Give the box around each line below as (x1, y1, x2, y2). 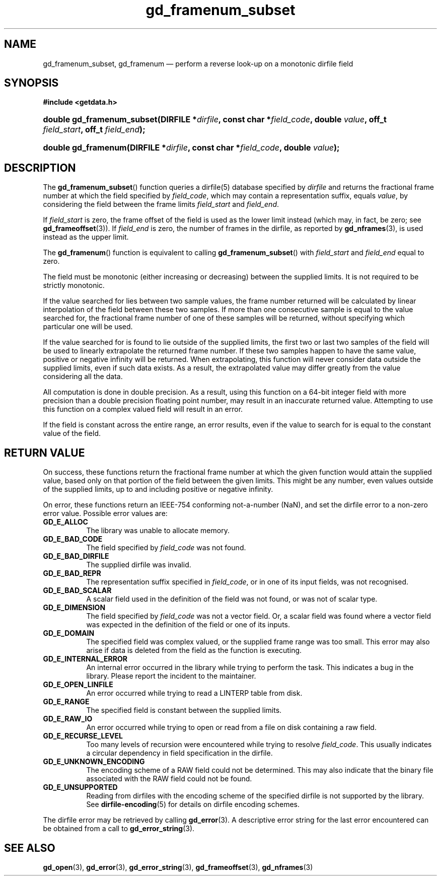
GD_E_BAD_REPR (43, 569, 101, 578)
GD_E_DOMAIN (43, 629, 95, 638)
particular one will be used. (43, 322, 133, 331)
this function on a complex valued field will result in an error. (43, 405, 243, 414)
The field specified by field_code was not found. (86, 543, 246, 552)
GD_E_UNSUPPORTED (43, 783, 118, 792)
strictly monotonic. (43, 281, 105, 290)
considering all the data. (43, 372, 123, 381)
